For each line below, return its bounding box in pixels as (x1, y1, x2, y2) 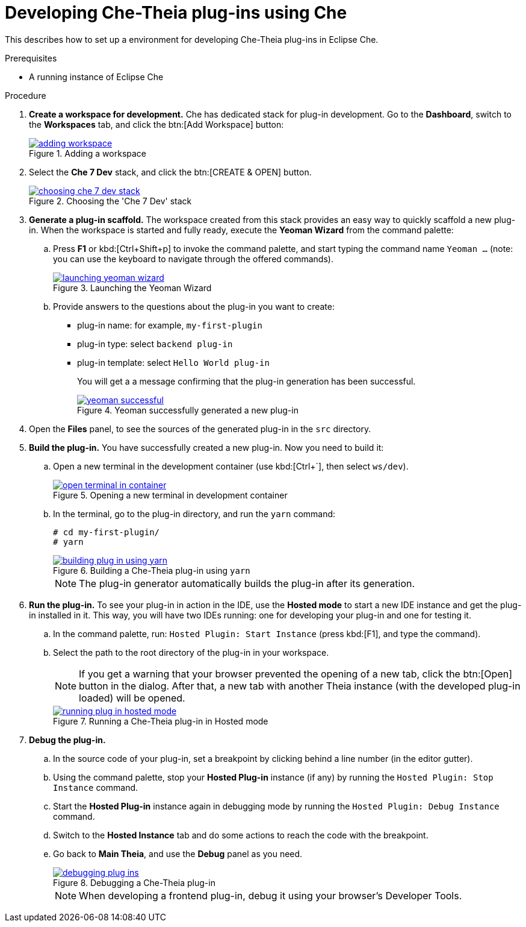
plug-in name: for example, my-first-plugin (77, 319, 262, 330)
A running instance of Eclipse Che (29, 71, 164, 82)
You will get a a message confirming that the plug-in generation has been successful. (77, 376, 416, 386)
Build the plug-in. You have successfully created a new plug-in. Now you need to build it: (29, 442, 384, 453)
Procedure (5, 90, 46, 101)
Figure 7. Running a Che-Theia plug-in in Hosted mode (53, 715, 268, 726)
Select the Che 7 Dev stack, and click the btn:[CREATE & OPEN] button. (29, 166, 312, 177)
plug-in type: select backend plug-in (77, 338, 233, 349)
